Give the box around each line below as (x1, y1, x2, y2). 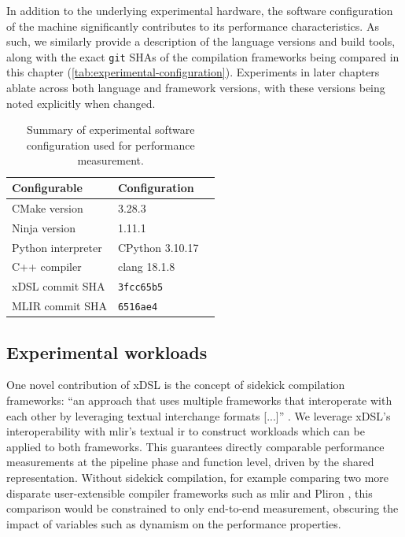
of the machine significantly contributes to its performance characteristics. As (6, 17, 379, 34)
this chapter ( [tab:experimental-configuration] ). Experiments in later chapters (6, 64, 380, 80)
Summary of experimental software (27, 121, 195, 138)
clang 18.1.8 (117, 258, 175, 275)
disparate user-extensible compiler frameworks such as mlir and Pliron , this (6, 484, 373, 501)
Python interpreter (12, 239, 102, 255)
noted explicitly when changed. (6, 94, 156, 111)
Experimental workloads (6, 339, 208, 364)
